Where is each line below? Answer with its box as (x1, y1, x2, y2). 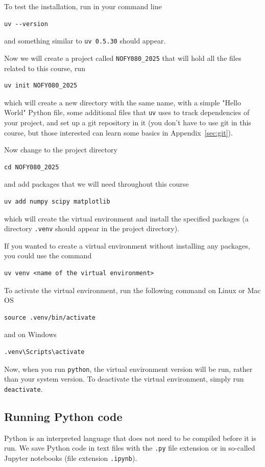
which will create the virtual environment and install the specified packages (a (4, 213, 249, 224)
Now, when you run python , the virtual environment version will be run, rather (4, 363, 253, 374)
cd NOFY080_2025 (4, 163, 59, 171)
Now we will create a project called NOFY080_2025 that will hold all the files (4, 52, 242, 63)
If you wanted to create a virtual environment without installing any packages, (4, 240, 250, 251)
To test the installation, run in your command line (4, 1, 162, 11)
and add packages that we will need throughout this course (4, 179, 189, 189)
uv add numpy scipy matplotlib (4, 197, 110, 205)
